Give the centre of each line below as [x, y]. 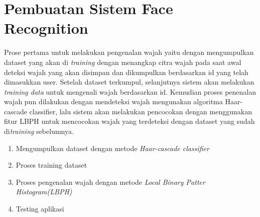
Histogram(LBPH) [44, 192]
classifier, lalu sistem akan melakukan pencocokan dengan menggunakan [141, 111]
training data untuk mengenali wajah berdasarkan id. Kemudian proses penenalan [130, 91]
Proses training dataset [51, 165]
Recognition [46, 28]
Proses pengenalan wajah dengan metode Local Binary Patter [110, 182]
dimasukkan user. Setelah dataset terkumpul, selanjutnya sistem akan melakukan [129, 82]
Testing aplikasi [40, 209]
